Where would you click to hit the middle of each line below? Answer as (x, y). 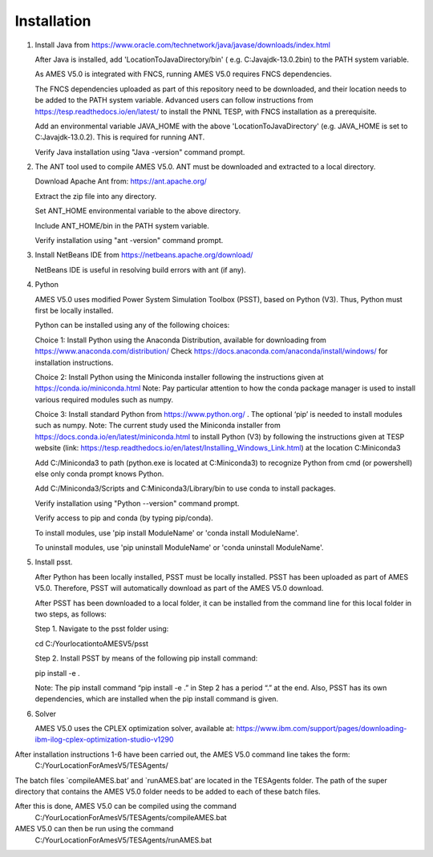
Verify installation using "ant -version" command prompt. (129, 241)
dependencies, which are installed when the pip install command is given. (157, 699)
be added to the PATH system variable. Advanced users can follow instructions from (174, 100)
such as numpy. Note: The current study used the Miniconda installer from (158, 426)
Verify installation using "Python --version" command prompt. (137, 503)
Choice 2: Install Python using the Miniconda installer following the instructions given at (179, 377)
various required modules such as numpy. (104, 399)
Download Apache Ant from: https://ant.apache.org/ (121, 181)
